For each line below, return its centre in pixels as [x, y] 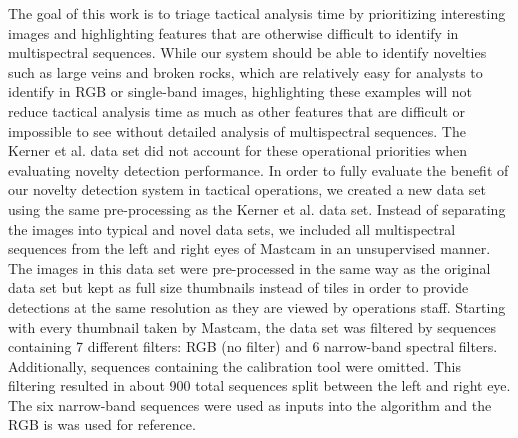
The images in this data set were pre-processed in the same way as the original [249, 267]
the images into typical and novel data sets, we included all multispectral [232, 228]
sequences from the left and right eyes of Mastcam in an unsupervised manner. [249, 248]
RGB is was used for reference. [102, 424]
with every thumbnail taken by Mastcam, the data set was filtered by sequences [252, 326]
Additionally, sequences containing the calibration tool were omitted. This [234, 365]
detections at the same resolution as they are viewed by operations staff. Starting [257, 306]
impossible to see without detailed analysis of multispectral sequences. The [237, 130]
